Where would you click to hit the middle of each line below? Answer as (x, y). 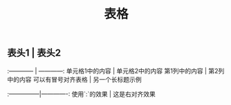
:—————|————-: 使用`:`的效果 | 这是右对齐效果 (81, 94)
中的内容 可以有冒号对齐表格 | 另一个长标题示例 (74, 79)
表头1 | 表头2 (34, 53)
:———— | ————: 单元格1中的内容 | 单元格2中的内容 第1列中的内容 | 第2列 (116, 71)
